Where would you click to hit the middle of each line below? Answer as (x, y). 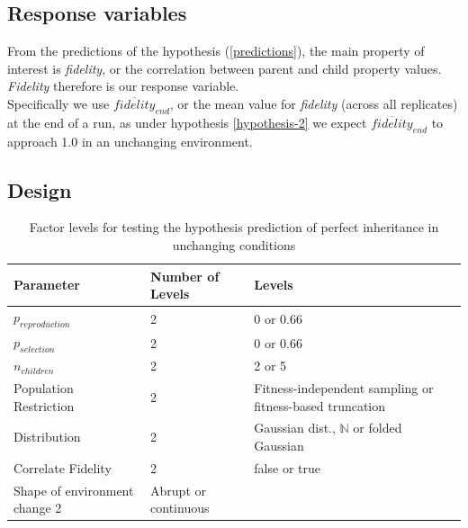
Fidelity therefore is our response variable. (123, 86)
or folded (378, 428)
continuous (180, 508)
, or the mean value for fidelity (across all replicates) (314, 103)
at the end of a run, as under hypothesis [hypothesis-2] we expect (187, 122)
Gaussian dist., (295, 428)
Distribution (47, 437)
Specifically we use (58, 103)
